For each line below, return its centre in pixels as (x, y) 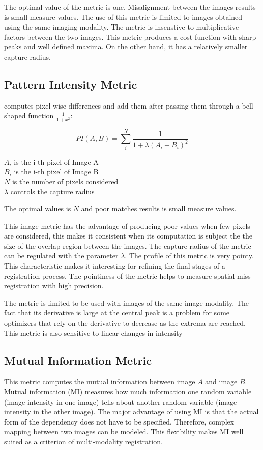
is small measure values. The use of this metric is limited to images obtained (123, 17)
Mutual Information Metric (78, 360)
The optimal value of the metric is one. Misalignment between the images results (130, 7)
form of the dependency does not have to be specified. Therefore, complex (119, 421)
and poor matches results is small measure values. (159, 208)
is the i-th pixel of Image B (56, 171)
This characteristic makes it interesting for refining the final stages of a (115, 265)
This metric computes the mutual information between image (100, 381)
